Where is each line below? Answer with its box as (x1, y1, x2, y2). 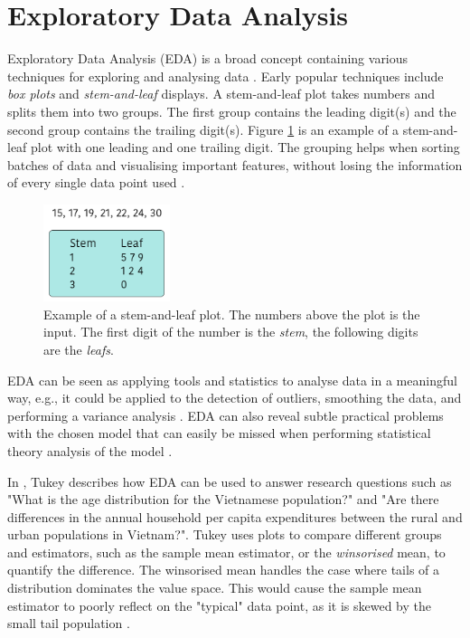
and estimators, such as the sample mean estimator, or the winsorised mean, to (7, 542, 446, 561)
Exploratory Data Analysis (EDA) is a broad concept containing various (7, 49, 409, 68)
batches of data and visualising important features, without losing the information (7, 155, 463, 174)
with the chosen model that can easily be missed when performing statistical (7, 424, 431, 443)
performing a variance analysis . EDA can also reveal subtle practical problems (7, 405, 444, 424)
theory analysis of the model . (7, 441, 173, 460)
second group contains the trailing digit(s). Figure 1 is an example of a (7, 119, 399, 138)
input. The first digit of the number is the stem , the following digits (43, 322, 418, 341)
